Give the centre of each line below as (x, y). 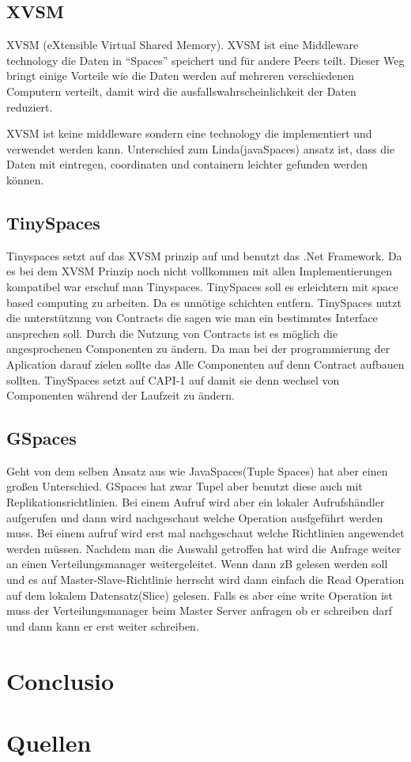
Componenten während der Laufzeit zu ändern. (121, 395)
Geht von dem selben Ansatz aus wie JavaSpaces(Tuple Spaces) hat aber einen (197, 470)
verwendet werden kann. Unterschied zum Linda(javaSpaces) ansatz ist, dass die (201, 148)
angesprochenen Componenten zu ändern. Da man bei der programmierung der (198, 349)
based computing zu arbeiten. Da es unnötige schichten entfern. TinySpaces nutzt (204, 302)
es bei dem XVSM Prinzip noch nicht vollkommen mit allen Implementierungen (200, 271)
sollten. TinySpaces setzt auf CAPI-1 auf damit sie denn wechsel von (173, 379)
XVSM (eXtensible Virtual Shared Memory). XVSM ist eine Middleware (183, 45)
